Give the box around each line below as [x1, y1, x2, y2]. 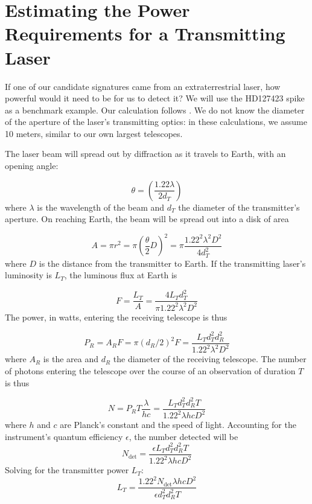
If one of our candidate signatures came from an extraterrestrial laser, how [5, 80, 281, 92]
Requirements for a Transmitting [5, 21, 285, 46]
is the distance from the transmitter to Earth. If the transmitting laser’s [39, 257, 306, 269]
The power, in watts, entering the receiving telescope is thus [5, 310, 228, 323]
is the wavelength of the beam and [37, 200, 165, 213]
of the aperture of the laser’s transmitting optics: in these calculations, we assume [5, 115, 307, 128]
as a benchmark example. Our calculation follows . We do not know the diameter [5, 103, 305, 116]
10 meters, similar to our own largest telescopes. [5, 127, 183, 139]
